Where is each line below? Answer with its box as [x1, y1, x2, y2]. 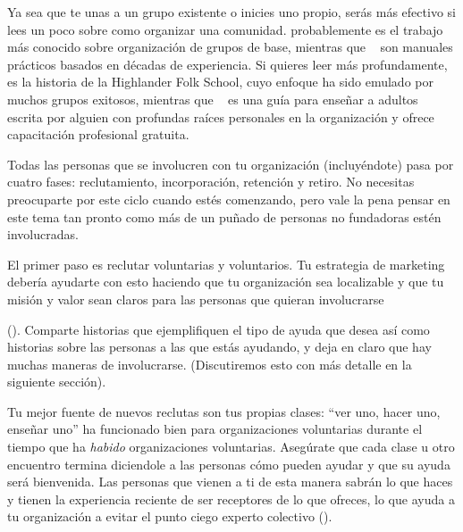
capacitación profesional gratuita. [7, 125, 189, 144]
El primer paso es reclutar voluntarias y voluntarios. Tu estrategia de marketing [7, 254, 445, 273]
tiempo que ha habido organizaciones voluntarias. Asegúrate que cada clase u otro [7, 437, 455, 456]
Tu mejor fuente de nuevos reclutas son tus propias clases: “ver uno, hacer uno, [7, 402, 441, 420]
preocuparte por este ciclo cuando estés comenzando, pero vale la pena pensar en [7, 189, 450, 208]
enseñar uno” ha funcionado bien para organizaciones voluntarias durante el [7, 420, 423, 438]
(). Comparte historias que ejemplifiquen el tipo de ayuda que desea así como [7, 320, 430, 338]
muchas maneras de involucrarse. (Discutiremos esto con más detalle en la [7, 354, 412, 373]
